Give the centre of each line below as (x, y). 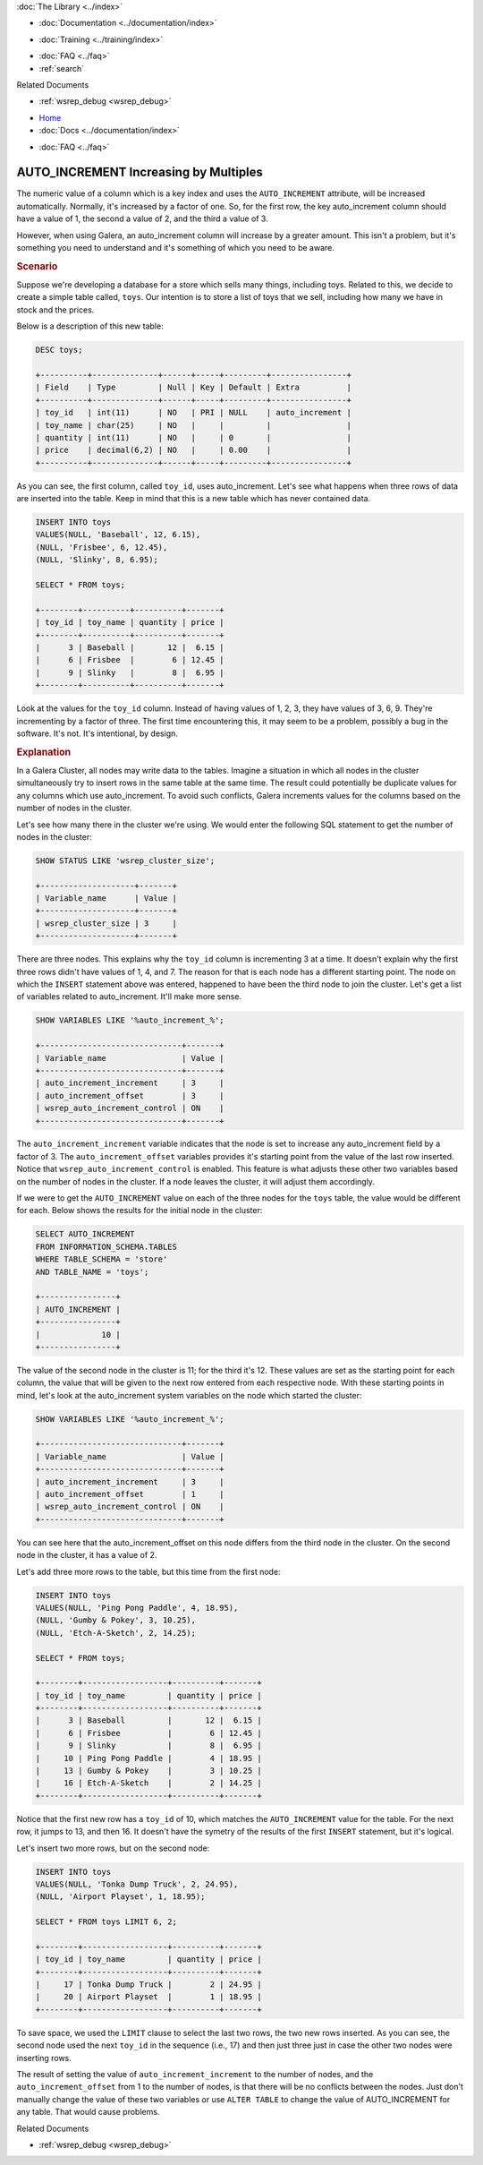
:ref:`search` (62, 68)
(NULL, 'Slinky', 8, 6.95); (97, 560)
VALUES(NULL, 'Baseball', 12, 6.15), (118, 535)
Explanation (44, 752)
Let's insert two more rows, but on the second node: (113, 1848)
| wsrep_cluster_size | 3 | (106, 923)
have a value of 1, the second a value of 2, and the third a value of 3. (142, 218)
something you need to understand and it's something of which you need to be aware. (175, 247)
